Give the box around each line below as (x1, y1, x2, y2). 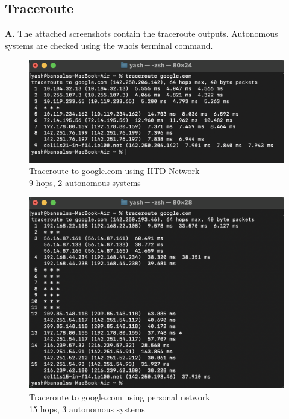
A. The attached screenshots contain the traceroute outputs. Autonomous (5, 27, 278, 40)
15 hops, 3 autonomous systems (29, 402, 145, 415)
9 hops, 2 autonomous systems (29, 176, 141, 188)
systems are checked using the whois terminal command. (5, 39, 213, 51)
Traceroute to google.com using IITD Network (29, 164, 200, 177)
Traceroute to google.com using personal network (29, 390, 210, 403)
